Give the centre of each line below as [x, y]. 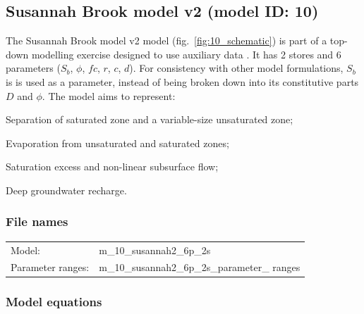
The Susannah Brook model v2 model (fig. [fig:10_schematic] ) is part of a [166, 40]
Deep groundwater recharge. [66, 190]
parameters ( [33, 68]
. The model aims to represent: [109, 95]
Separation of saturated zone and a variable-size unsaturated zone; [150, 119]
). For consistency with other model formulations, [236, 68]
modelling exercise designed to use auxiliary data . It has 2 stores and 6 [186, 54]
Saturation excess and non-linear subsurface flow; [112, 167]
